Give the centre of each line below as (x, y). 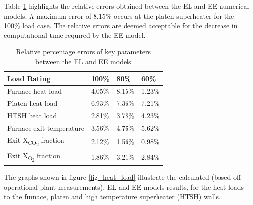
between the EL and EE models (83, 61)
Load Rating (29, 78)
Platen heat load (32, 103)
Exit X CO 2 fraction (36, 141)
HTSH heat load (32, 116)
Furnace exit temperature (46, 127)
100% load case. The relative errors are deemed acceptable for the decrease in (121, 25)
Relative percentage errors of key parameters (83, 51)
